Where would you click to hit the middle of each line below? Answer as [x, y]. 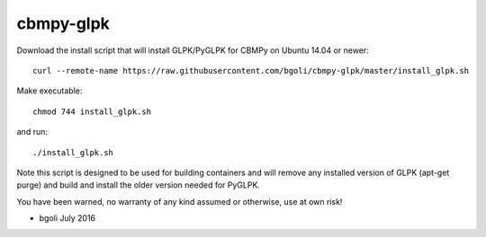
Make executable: [49, 91]
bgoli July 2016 [67, 218]
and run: [32, 132]
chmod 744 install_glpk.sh [92, 111]
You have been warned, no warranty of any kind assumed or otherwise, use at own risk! [180, 201]
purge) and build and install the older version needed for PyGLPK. [139, 185]
